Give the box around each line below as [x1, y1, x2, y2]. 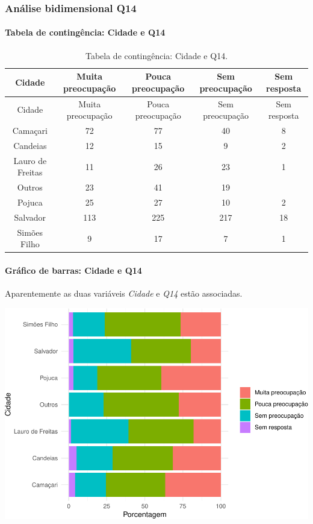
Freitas [17, 166, 43, 178]
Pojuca [17, 196, 43, 209]
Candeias [13, 139, 47, 151]
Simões [17, 226, 43, 238]
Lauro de [13, 154, 47, 166]
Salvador [14, 210, 46, 223]
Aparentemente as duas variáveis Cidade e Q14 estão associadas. [5, 287, 243, 300]
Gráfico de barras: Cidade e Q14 [5, 264, 142, 277]
